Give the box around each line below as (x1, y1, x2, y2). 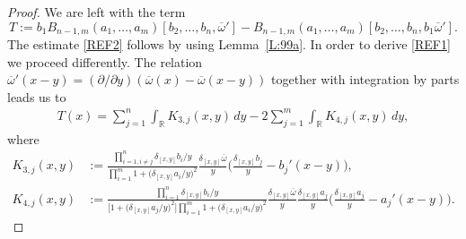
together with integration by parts (271, 70, 460, 89)
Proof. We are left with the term (7, 3, 186, 21)
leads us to (7, 87, 66, 106)
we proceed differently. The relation (7, 52, 203, 71)
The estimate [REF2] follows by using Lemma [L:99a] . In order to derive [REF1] (7, 35, 451, 54)
